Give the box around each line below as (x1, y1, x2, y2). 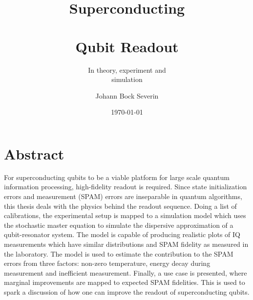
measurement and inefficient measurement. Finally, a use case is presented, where (4, 267, 247, 278)
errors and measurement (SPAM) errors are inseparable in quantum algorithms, (4, 191, 242, 201)
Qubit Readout (75, 36, 179, 56)
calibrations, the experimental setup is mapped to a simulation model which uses (4, 210, 246, 220)
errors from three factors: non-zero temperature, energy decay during (4, 258, 211, 268)
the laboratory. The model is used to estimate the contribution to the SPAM (4, 248, 233, 259)
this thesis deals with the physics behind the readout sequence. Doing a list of (4, 200, 237, 211)
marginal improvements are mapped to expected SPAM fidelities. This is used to (4, 277, 245, 287)
